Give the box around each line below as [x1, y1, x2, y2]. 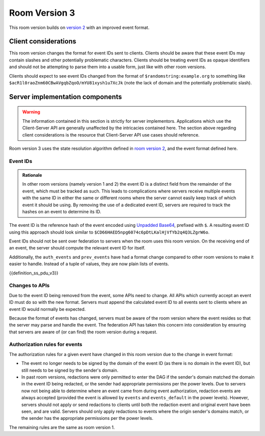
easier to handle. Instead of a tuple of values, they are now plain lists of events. [9, 261, 169, 267]
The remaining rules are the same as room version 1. [9, 424, 115, 430]
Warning [22, 109, 40, 115]
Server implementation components [9, 92, 122, 101]
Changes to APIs [9, 282, 50, 289]
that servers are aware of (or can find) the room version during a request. [9, 329, 158, 335]
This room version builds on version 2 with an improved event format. [9, 25, 150, 30]
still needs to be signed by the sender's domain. [21, 367, 119, 373]
